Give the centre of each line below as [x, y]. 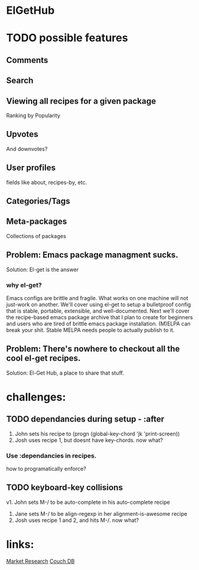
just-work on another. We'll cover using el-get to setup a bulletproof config [99, 304]
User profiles [31, 168]
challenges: [36, 397]
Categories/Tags [38, 201]
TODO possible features [67, 38]
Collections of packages [36, 236]
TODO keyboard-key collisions [64, 488]
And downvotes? [27, 149]
